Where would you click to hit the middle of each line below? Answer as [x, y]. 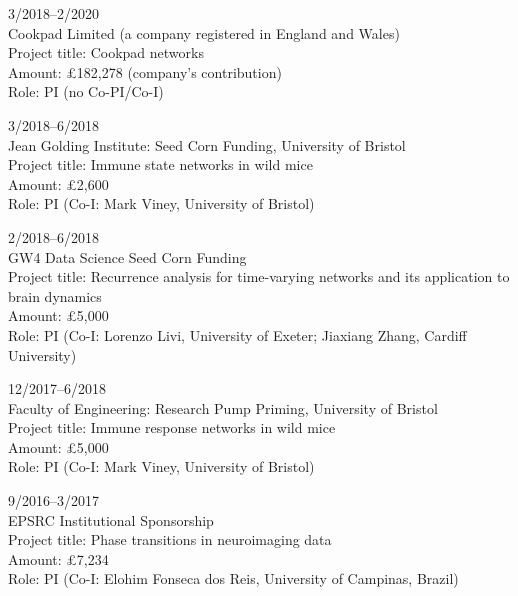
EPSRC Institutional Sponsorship [111, 519]
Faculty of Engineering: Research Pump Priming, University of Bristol [223, 407]
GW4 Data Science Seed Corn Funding [127, 256]
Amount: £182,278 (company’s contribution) [145, 71]
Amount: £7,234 [58, 558]
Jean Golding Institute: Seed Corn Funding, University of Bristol [207, 144]
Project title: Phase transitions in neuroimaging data [170, 539]
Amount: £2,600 [58, 183]
